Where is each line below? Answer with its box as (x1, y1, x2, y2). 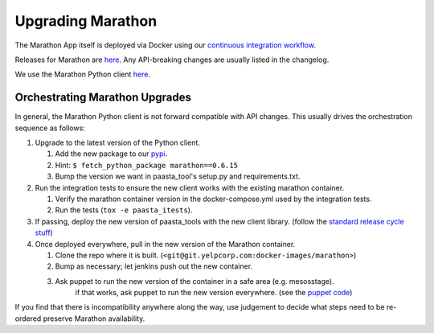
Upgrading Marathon (14, 12, 158, 30)
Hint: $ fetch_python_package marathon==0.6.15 (55, 160, 239, 170)
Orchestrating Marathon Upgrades (14, 91, 192, 105)
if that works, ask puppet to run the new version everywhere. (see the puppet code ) (75, 288, 353, 298)
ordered (14, 314, 42, 323)
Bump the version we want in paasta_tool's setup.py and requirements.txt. (55, 171, 301, 181)
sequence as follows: (14, 123, 86, 133)
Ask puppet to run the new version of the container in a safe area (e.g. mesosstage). (55, 276, 334, 286)
